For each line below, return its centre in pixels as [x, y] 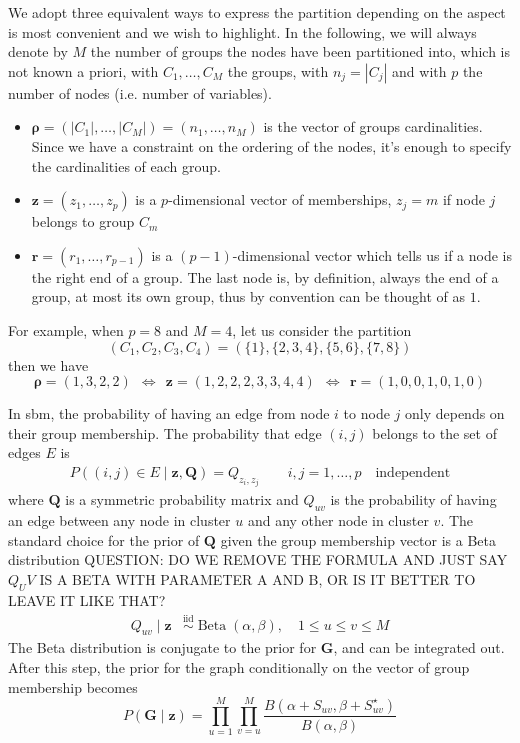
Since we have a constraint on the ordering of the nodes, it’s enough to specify [271, 145]
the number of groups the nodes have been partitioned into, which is [300, 51]
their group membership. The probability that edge [165, 432]
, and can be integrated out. [419, 647]
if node [463, 199]
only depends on [454, 413]
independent [413, 472]
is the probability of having [413, 499]
